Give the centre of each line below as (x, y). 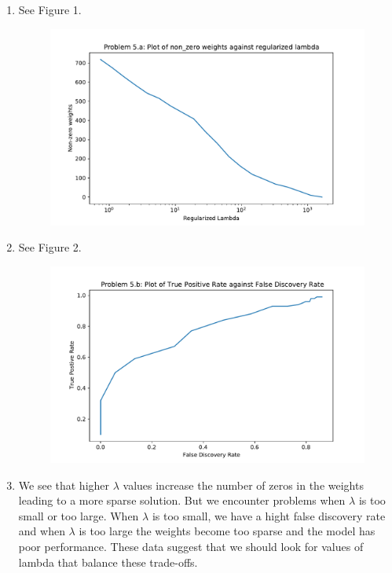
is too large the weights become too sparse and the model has (227, 531)
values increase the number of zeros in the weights (243, 485)
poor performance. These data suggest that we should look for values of (191, 546)
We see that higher (64, 485)
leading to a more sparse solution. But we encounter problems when (182, 500)
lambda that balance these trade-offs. (108, 562)
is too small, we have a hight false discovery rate (269, 515)
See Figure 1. (50, 9)
